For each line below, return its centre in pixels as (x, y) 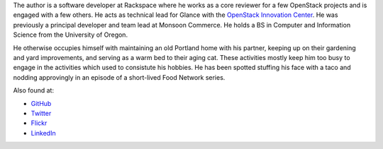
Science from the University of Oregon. (70, 35)
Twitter (41, 113)
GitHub (41, 103)
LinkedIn (43, 133)
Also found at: (34, 90)
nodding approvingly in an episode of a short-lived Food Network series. (119, 77)
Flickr (39, 123)
